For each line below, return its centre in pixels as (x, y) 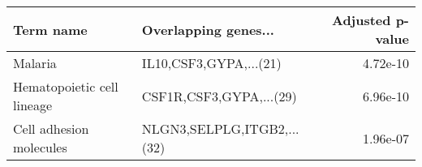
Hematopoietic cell (66, 86)
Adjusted (361, 20)
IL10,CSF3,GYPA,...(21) (211, 63)
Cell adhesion (51, 128)
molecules (40, 147)
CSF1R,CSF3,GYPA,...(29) (219, 96)
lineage (33, 105)
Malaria (35, 63)
